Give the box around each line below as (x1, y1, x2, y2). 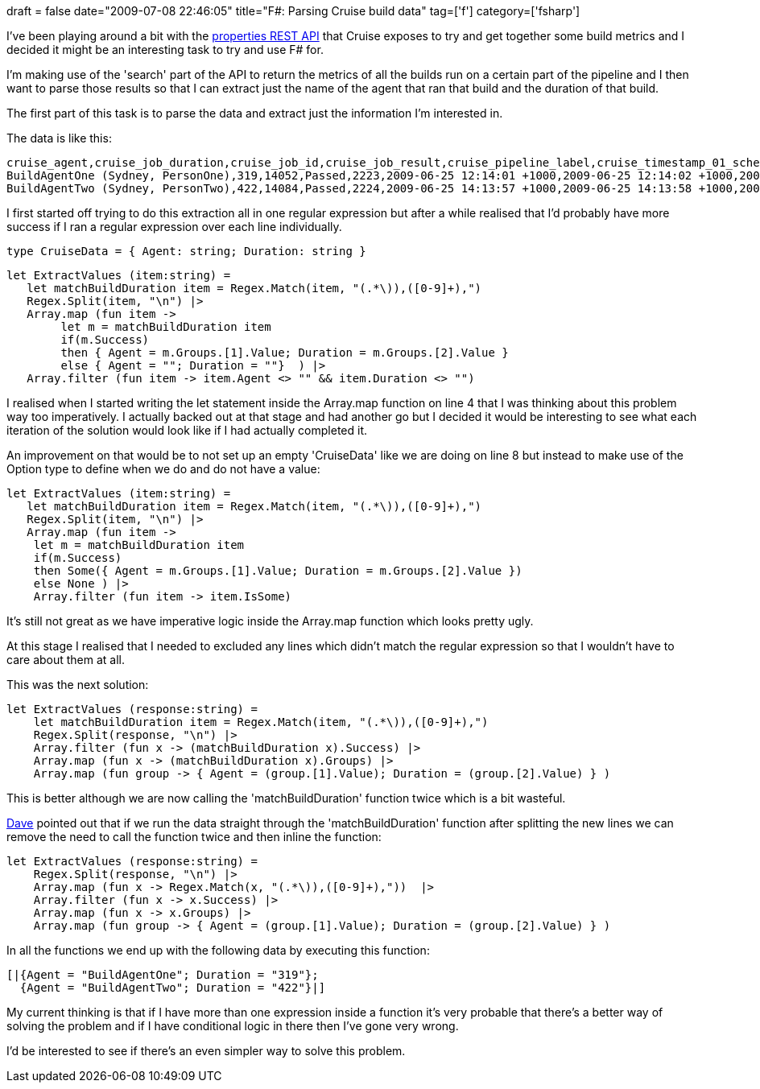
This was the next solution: (6, 678, 149, 691)
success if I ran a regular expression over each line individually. (6, 220, 342, 233)
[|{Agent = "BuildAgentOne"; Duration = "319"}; (6, 968, 319, 981)
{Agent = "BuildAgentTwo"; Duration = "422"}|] (19, 981, 326, 994)
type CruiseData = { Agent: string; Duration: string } (6, 245, 366, 258)
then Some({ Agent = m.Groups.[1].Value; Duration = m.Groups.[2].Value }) (33, 564, 522, 577)
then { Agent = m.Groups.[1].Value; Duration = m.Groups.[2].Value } (60, 346, 509, 359)
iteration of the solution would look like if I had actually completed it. (6, 423, 368, 437)
